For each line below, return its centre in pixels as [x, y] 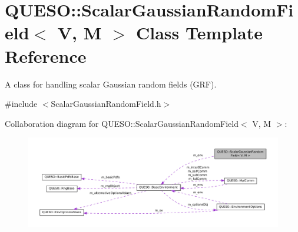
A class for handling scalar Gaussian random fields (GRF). [111, 84]
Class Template [199, 33]
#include [21, 104]
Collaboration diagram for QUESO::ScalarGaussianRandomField [122, 123]
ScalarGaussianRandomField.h [106, 104]
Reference [46, 56]
